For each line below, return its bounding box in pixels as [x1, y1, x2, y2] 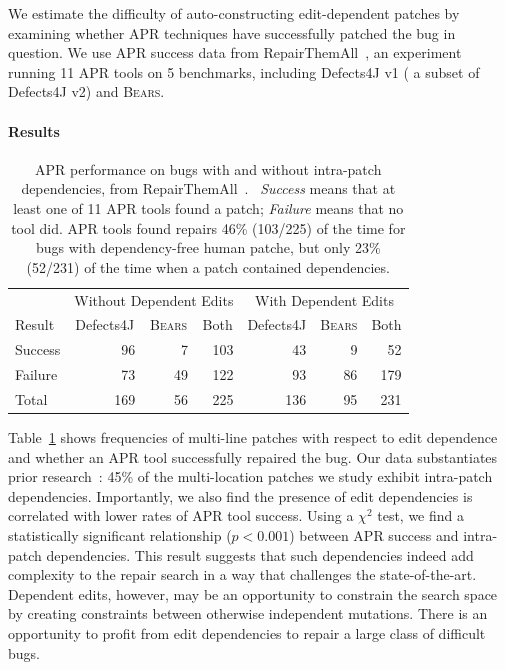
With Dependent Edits [255, 289, 394, 310]
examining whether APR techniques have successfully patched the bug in [8, 22, 456, 43]
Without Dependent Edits [74, 289, 234, 310]
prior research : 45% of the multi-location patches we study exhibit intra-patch [8, 466, 493, 487]
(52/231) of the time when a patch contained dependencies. [26, 256, 390, 277]
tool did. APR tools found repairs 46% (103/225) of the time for [11, 217, 406, 238]
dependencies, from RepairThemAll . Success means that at [21, 178, 396, 199]
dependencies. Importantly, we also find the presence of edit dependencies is [8, 485, 473, 506]
